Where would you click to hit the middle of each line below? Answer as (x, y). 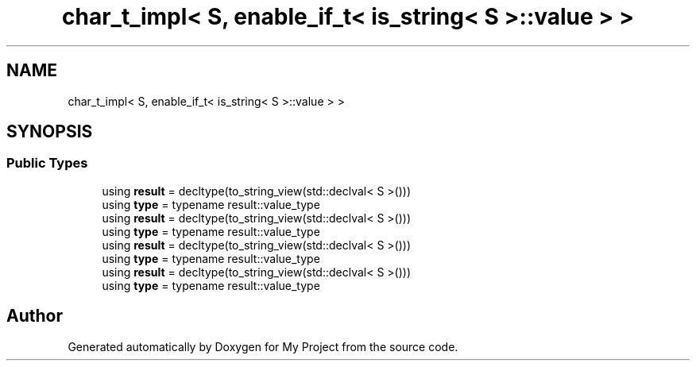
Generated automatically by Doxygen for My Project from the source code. (263, 346)
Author (35, 316)
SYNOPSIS (50, 132)
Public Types (47, 163)
